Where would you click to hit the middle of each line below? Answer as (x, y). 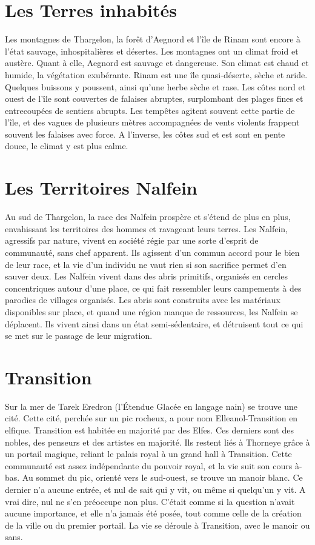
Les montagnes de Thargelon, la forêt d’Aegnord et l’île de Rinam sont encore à (153, 39)
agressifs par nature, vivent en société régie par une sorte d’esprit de (132, 240)
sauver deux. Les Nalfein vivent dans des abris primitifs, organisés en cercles (146, 276)
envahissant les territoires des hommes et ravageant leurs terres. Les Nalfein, (146, 228)
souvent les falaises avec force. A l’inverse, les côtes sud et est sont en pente (145, 134)
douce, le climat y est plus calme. (67, 146)
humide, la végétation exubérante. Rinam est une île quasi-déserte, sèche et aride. (156, 74)
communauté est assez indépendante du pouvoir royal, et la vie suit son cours (149, 465)
